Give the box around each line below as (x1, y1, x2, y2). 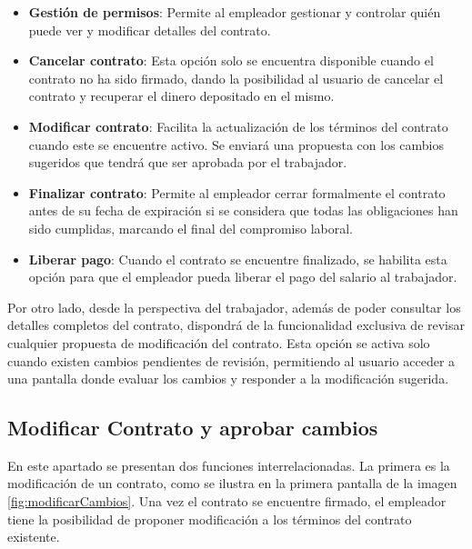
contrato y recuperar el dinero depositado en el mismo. (28, 86, 335, 105)
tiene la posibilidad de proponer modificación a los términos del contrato (7, 509, 412, 528)
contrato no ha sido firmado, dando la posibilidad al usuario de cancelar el (28, 68, 444, 87)
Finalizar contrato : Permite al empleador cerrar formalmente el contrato (28, 183, 446, 202)
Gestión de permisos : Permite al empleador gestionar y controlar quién (28, 3, 441, 21)
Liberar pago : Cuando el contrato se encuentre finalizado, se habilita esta (28, 249, 447, 268)
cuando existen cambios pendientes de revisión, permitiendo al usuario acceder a (7, 351, 456, 370)
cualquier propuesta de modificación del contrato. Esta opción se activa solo (7, 333, 430, 352)
